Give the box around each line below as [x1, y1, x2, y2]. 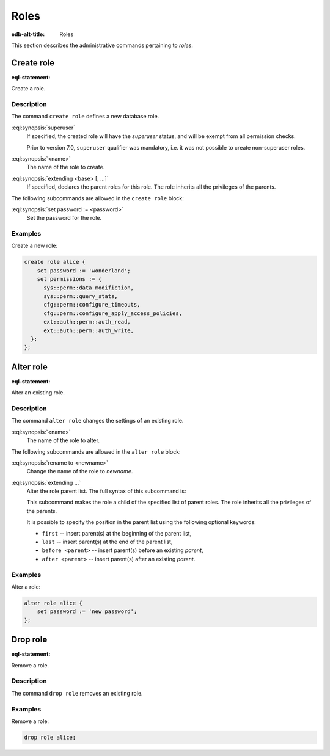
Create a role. [11, 85, 46, 92]
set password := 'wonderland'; [37, 267, 131, 274]
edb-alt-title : [11, 31, 45, 38]
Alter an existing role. [11, 389, 65, 396]
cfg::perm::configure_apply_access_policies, [43, 310, 183, 317]
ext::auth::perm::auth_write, [43, 327, 134, 334]
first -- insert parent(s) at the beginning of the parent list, [42, 529, 192, 537]
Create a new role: [11, 242, 58, 250]
